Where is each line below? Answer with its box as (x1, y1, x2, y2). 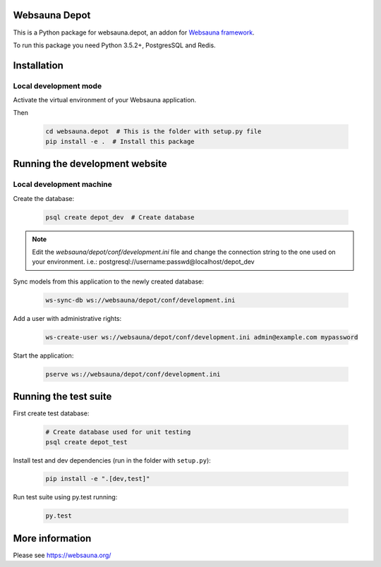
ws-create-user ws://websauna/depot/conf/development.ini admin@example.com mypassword (45, 333, 358, 341)
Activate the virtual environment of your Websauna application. (13, 96, 197, 104)
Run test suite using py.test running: (13, 493, 118, 501)
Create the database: (13, 194, 75, 202)
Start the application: (13, 351, 74, 360)
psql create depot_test (45, 438, 128, 446)
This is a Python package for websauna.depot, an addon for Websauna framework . (13, 28, 255, 37)
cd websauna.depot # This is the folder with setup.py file (45, 128, 262, 135)
